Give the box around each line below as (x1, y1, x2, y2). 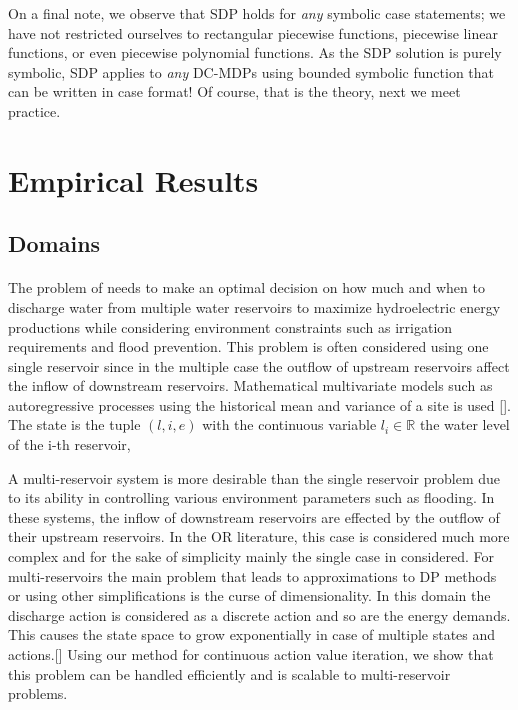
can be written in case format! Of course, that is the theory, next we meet (8, 81, 461, 102)
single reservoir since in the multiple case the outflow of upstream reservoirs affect (8, 355, 510, 376)
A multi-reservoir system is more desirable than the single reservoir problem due (8, 467, 501, 488)
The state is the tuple (8, 414, 141, 435)
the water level (419, 414, 510, 435)
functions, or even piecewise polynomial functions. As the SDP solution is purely (8, 42, 502, 63)
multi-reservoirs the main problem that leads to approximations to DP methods (8, 565, 497, 586)
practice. (8, 100, 61, 121)
